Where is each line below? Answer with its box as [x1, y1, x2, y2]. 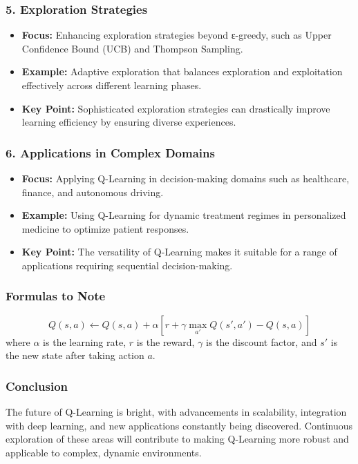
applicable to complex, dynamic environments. [6, 445, 202, 459]
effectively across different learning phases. [21, 78, 202, 92]
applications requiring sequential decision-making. [21, 258, 233, 272]
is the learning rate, [43, 334, 126, 349]
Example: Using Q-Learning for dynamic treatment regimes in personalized [21, 208, 346, 222]
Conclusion [6, 377, 68, 394]
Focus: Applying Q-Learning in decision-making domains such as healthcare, [21, 171, 350, 185]
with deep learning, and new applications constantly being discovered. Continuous [6, 418, 353, 432]
